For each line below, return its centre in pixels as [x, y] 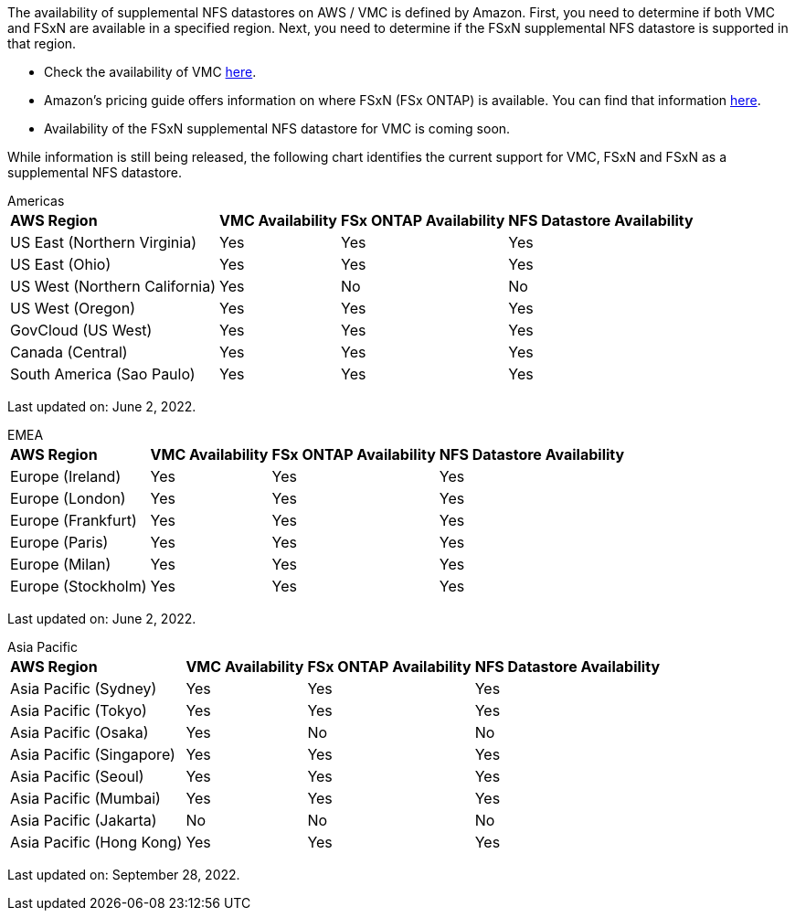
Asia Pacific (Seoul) [77, 776]
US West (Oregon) [73, 308]
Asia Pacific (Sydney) [84, 688]
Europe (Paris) [59, 542]
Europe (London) [68, 498]
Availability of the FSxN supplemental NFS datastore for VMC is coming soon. [277, 128]
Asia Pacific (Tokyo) [79, 710]
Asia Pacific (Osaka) [79, 732]
